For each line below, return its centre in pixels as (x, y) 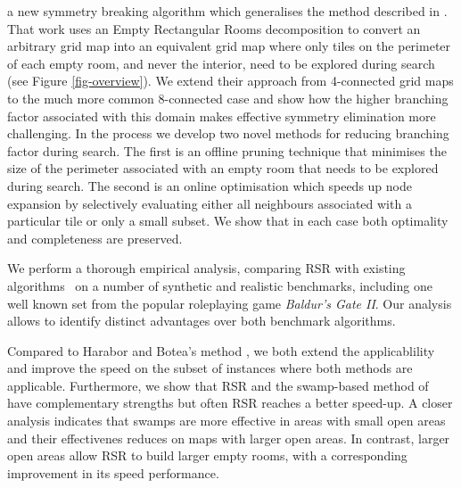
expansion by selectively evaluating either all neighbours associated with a (210, 203)
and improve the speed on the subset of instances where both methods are (210, 368)
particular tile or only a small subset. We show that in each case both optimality (228, 221)
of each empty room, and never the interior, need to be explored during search (221, 63)
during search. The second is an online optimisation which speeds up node (210, 185)
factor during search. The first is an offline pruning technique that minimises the (227, 150)
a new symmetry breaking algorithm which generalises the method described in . (227, 11)
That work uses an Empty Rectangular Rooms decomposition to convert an (214, 28)
